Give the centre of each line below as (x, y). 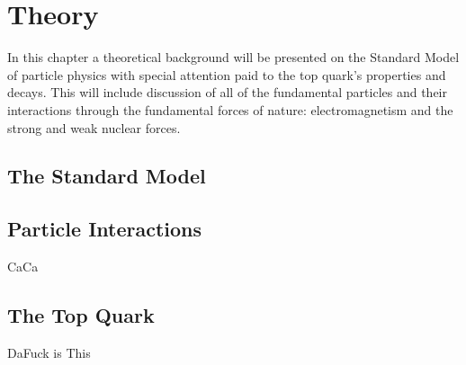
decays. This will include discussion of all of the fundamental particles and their (228, 92)
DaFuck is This (49, 352)
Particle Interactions (105, 229)
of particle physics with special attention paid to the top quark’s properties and (227, 74)
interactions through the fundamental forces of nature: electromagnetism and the (230, 109)
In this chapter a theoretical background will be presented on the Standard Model (233, 57)
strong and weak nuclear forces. (94, 127)
